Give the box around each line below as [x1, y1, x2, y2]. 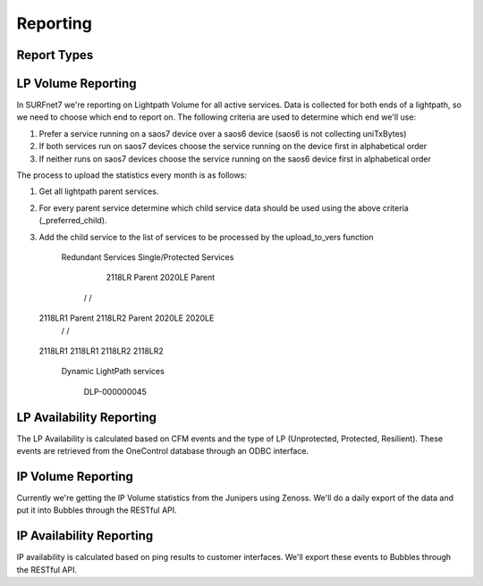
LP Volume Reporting [16, 76, 137, 91]
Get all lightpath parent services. [38, 186, 159, 197]
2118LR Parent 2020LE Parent [106, 272, 216, 283]
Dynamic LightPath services [61, 366, 165, 377]
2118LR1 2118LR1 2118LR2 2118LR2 [38, 345, 165, 356]
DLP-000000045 [83, 386, 147, 397]
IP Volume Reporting [16, 469, 134, 484]
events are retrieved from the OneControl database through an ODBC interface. [16, 446, 309, 456]
